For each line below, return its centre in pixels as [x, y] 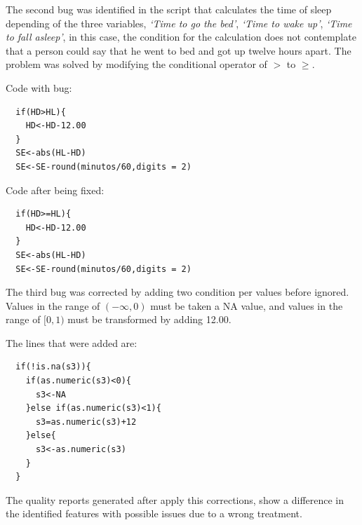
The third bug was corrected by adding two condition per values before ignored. [177, 292]
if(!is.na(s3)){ [53, 367]
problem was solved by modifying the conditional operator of [136, 64]
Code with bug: [39, 87]
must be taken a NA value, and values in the [247, 305]
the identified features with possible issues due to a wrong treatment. [154, 513]
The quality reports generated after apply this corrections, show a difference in [175, 499]
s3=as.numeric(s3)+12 [86, 422]
